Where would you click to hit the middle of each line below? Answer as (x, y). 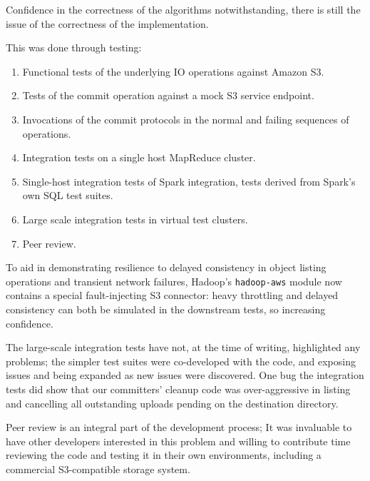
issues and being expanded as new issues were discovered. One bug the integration (185, 375)
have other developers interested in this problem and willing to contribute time (178, 441)
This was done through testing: (74, 47)
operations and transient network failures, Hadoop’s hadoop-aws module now (174, 281)
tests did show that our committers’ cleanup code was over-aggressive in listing (178, 389)
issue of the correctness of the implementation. (107, 23)
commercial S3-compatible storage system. (98, 469)
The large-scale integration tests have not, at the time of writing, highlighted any (183, 347)
